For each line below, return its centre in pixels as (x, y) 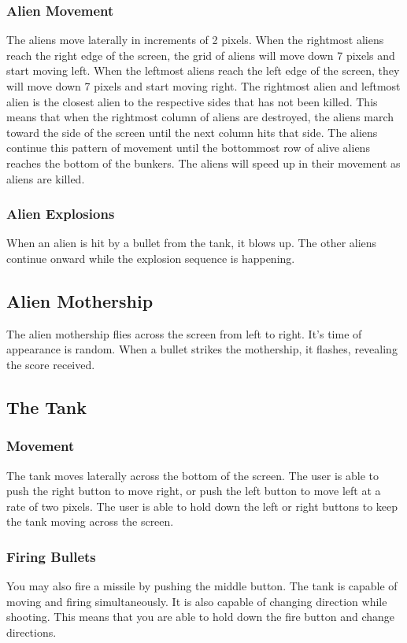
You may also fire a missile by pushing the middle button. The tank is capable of (202, 586)
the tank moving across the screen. (90, 521)
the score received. (51, 364)
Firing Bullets (51, 556)
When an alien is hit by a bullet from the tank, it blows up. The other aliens (192, 243)
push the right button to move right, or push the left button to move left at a (194, 491)
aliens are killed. (46, 178)
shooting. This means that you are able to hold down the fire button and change (201, 617)
